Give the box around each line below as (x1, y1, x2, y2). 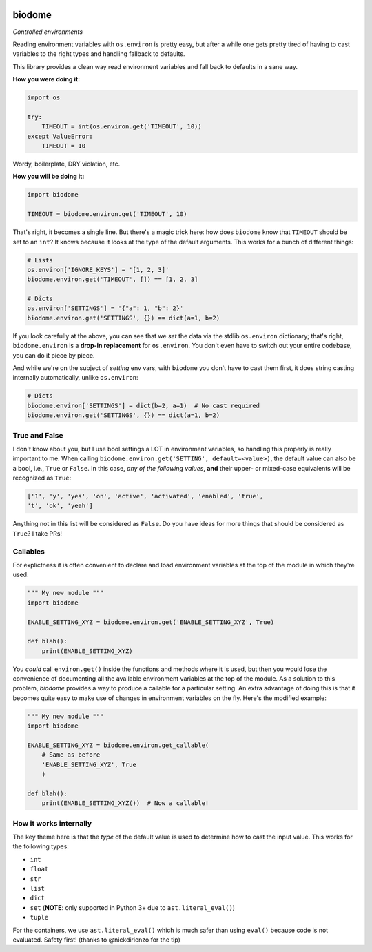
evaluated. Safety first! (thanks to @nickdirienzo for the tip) (12, 935, 180, 944)
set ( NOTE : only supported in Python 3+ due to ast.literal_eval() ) (30, 903, 236, 911)
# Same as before (41, 751, 101, 759)
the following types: (12, 842, 69, 851)
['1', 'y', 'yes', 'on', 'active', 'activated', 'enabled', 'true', (27, 492, 264, 501)
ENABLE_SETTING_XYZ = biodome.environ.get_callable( (27, 741, 209, 749)
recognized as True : (12, 474, 72, 483)
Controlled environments (12, 28, 83, 36)
